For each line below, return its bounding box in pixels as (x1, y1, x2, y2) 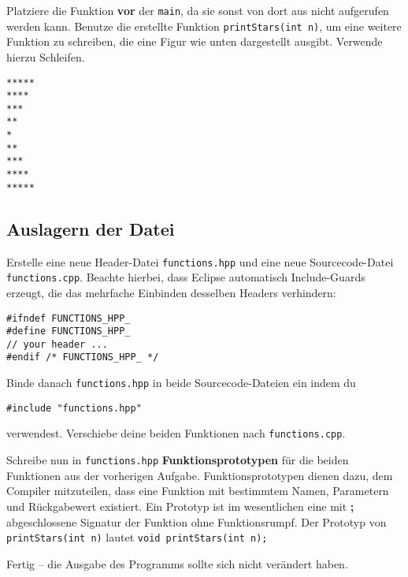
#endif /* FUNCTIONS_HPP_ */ (6, 352, 159, 363)
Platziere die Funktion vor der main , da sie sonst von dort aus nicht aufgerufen (6, 2, 389, 18)
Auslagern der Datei (6, 216, 175, 240)
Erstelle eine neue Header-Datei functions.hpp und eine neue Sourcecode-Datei (6, 253, 394, 270)
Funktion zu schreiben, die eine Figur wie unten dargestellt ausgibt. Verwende (6, 33, 383, 50)
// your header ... (6, 338, 108, 350)
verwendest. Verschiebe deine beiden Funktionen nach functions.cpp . (6, 425, 346, 441)
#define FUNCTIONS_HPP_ (6, 326, 131, 337)
